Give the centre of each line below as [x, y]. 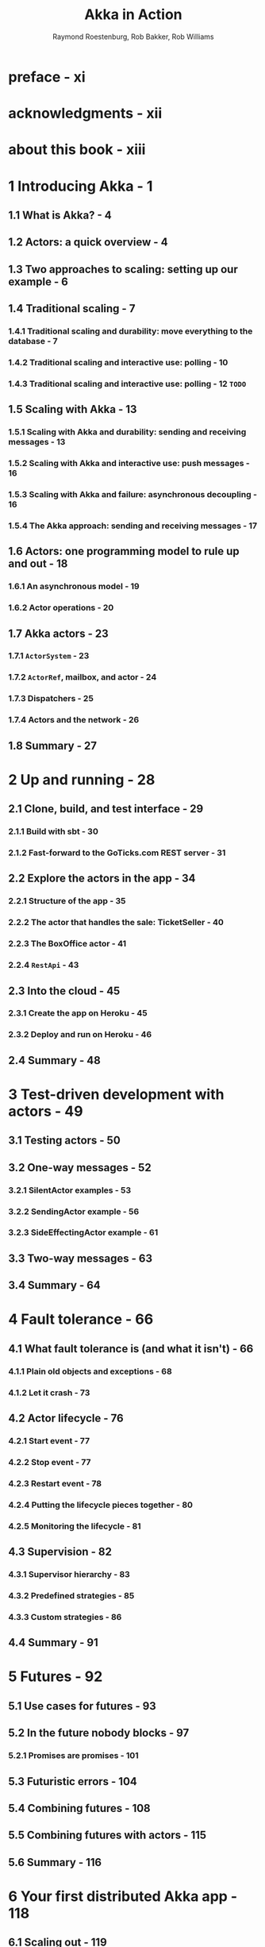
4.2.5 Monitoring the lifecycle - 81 [75, 1526]
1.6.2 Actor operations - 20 [61, 607]
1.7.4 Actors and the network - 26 [74, 720]
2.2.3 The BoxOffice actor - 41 [67, 944]
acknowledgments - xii [85, 114]
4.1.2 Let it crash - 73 [49, 1393]
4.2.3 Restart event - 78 [55, 1483]
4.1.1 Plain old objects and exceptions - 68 [90, 1371]
